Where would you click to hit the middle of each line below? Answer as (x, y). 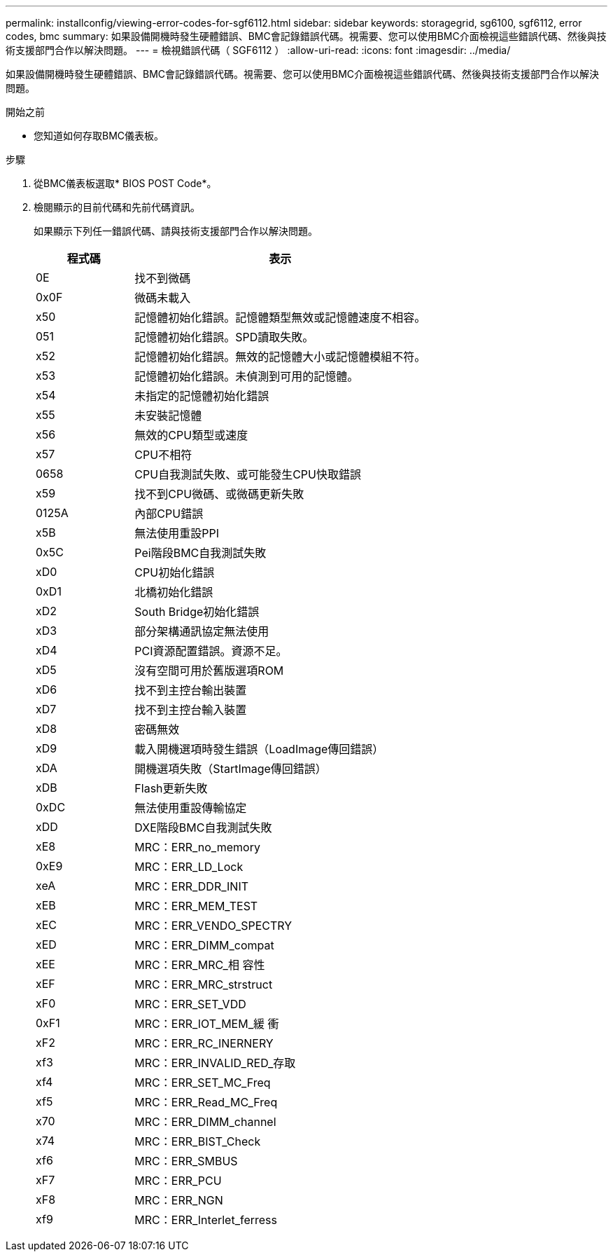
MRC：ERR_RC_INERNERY (204, 1043)
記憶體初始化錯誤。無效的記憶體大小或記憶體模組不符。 (280, 357)
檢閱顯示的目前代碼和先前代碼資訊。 (117, 207)
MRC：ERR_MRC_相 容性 (200, 965)
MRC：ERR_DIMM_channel (205, 1122)
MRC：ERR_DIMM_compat (204, 945)
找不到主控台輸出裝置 (191, 690)
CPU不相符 (163, 455)
